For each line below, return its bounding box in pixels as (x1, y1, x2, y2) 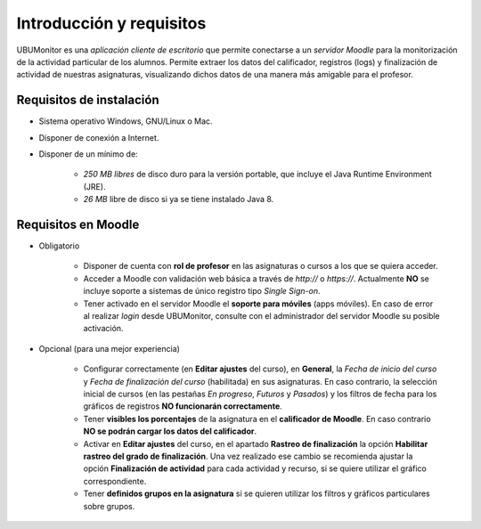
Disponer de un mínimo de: (38, 149, 138, 159)
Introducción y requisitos (16, 13, 207, 33)
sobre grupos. (83, 501, 135, 511)
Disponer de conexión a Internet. (38, 132, 159, 142)
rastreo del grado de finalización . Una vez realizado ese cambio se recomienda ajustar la (83, 451, 413, 461)
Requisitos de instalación (16, 93, 159, 108)
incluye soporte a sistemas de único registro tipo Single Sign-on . (83, 286, 321, 297)
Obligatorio (38, 240, 80, 251)
